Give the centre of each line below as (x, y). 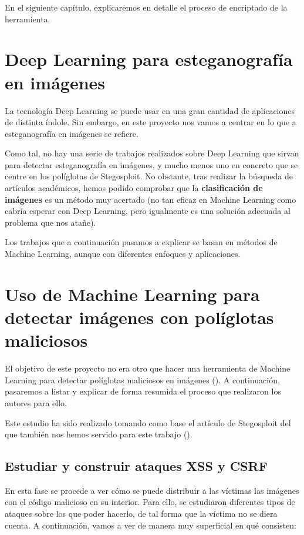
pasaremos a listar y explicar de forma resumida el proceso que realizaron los (143, 391)
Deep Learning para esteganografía (149, 59)
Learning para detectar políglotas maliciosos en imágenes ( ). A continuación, (142, 379)
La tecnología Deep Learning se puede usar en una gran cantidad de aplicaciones (150, 110)
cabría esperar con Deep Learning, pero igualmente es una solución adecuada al (148, 211)
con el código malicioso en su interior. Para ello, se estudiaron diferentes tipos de (150, 502)
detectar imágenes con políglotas (139, 317)
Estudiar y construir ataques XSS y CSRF (136, 466)
